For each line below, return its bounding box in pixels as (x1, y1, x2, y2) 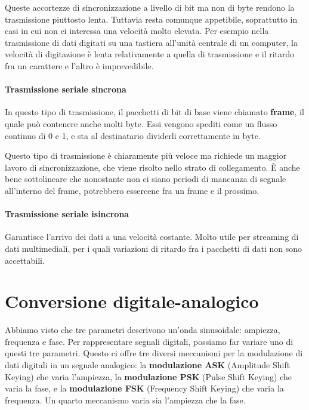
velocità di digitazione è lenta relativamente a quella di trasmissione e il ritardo (5, 48, 295, 60)
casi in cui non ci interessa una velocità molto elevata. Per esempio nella (5, 24, 269, 37)
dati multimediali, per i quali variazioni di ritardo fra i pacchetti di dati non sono (5, 242, 302, 254)
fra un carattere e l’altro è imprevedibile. (5, 59, 154, 72)
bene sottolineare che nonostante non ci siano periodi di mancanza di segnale (5, 172, 286, 185)
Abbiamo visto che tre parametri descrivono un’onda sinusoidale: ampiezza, (5, 323, 280, 336)
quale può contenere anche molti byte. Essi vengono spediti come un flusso (5, 117, 277, 130)
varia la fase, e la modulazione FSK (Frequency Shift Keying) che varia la (5, 382, 284, 394)
